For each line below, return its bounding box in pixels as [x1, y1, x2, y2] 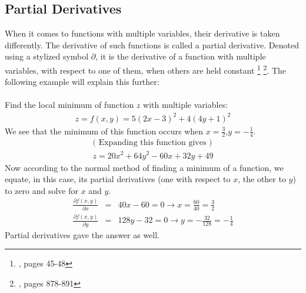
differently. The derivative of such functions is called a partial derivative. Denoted [5, 38, 299, 51]
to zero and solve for [5, 184, 78, 196]
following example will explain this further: [5, 75, 159, 88]
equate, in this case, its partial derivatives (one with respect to [5, 173, 231, 185]
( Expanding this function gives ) [92, 139, 212, 147]
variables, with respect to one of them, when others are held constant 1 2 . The [5, 62, 287, 76]
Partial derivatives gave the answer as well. [5, 228, 160, 241]
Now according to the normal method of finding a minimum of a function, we [5, 161, 284, 173]
